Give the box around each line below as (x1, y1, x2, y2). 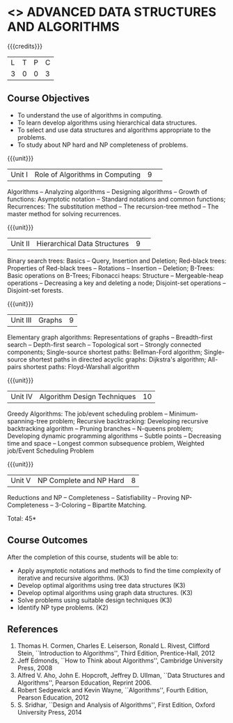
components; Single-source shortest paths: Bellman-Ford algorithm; (7, 348, 203, 356)
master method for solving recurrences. (7, 209, 122, 218)
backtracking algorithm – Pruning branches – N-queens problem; (7, 424, 193, 432)
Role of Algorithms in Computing (34, 170, 141, 179)
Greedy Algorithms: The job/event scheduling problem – (7, 409, 168, 418)
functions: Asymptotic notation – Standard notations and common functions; (7, 195, 226, 203)
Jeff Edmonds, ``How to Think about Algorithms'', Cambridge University (17, 656, 223, 665)
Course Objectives (7, 92, 90, 104)
